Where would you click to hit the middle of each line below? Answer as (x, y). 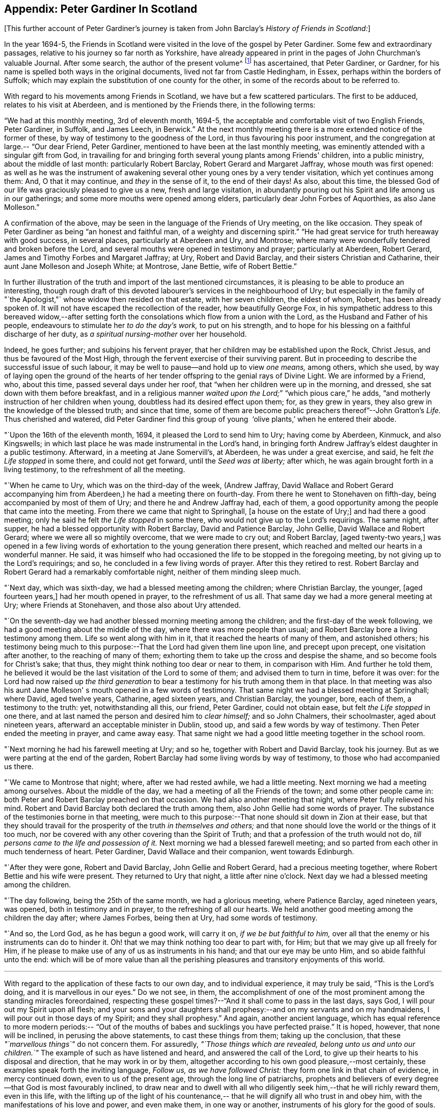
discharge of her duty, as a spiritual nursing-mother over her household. (126, 334)
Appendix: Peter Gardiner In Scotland (101, 9)
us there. (19, 767)
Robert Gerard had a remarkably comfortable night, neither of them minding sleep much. (152, 572)
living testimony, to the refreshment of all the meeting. (95, 470)
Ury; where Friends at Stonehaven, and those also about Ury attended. (122, 605)
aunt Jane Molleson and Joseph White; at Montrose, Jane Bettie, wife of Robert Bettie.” (150, 266)
